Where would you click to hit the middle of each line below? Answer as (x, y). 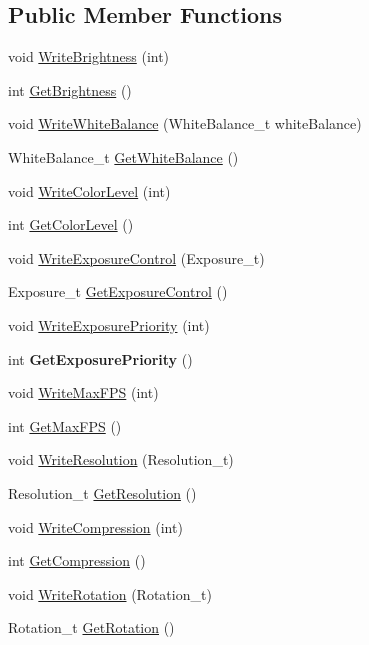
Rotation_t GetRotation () (91, 627)
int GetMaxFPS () (65, 425)
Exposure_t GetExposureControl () (118, 291)
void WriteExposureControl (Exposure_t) (136, 257)
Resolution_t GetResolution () (102, 492)
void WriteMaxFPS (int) (83, 392)
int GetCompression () (77, 560)
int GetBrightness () (70, 89)
